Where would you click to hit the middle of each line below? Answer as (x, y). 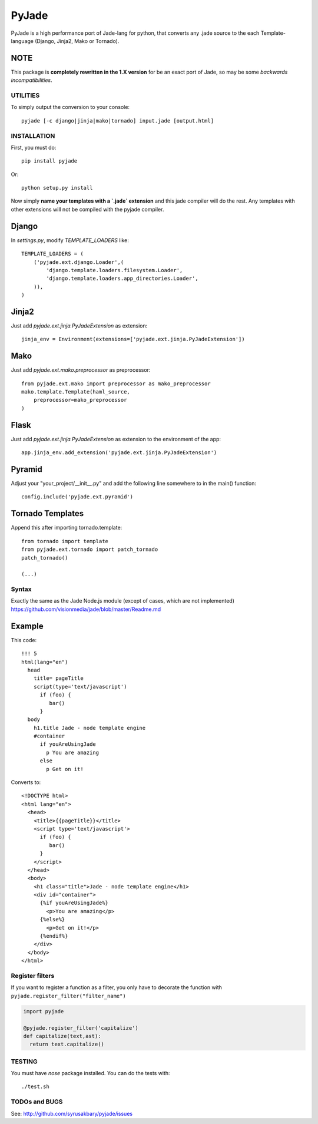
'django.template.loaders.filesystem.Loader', (115, 270)
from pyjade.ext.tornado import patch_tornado (90, 550)
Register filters (33, 976)
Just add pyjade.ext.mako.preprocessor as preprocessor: (81, 370)
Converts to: (26, 782)
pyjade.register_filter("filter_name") (68, 996)
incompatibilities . (32, 80)
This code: (24, 640)
